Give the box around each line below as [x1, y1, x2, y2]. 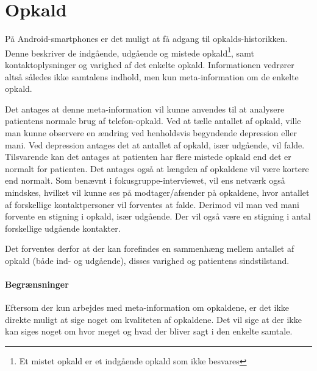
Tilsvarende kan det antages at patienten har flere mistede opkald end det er [5, 150, 291, 163]
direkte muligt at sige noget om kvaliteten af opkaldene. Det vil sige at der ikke [5, 313, 302, 325]
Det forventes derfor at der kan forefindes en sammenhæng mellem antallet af [5, 242, 294, 255]
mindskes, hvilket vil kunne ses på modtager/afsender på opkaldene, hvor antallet [5, 185, 310, 198]
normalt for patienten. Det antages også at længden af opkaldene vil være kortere [5, 162, 309, 175]
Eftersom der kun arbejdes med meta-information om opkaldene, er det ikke [5, 301, 290, 314]
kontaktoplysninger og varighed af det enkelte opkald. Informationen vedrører [5, 58, 294, 71]
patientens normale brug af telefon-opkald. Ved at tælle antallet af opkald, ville [5, 114, 301, 127]
